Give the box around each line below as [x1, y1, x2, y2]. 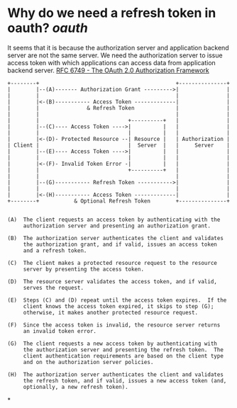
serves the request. [23, 284, 84, 291]
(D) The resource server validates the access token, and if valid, [7, 278, 218, 285]
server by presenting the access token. [23, 266, 144, 273]
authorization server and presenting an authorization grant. [23, 222, 211, 229]
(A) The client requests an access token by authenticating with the [7, 216, 221, 223]
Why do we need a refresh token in [7, 5, 216, 21]
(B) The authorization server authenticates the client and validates [7, 234, 224, 242]
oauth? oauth [7, 20, 89, 36]
